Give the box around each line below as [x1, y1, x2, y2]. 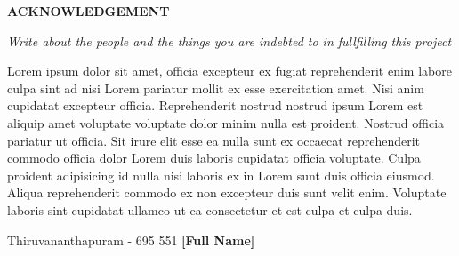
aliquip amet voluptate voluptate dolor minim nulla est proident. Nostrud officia [7, 113, 445, 132]
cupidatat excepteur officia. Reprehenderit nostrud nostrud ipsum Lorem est [7, 96, 423, 115]
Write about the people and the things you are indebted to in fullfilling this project [7, 31, 452, 50]
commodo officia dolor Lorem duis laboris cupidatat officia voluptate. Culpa [7, 148, 421, 167]
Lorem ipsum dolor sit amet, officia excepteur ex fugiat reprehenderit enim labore [7, 61, 452, 80]
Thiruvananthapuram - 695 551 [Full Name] [7, 230, 255, 249]
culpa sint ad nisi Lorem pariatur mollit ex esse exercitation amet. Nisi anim [7, 78, 424, 97]
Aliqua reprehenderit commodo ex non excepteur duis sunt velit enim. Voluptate [7, 183, 447, 202]
